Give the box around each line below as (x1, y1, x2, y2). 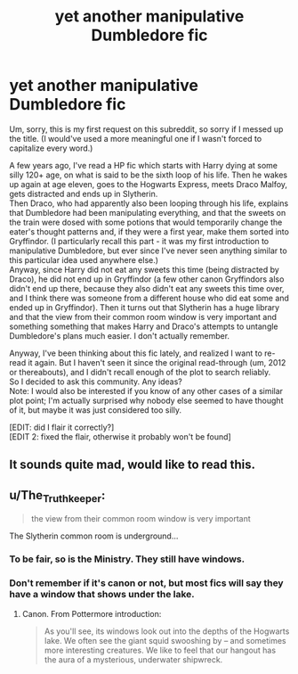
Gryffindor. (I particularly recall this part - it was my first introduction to (9, 235, 270, 246)
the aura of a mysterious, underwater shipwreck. (44, 653, 223, 665)
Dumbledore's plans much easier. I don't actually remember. (9, 330, 230, 341)
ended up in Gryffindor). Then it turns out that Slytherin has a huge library (9, 301, 280, 313)
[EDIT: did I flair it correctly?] (9, 422, 115, 432)
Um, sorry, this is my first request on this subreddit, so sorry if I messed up (9, 123, 284, 135)
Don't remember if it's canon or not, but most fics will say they (9, 577, 284, 589)
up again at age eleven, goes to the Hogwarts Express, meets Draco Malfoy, (9, 178, 287, 189)
